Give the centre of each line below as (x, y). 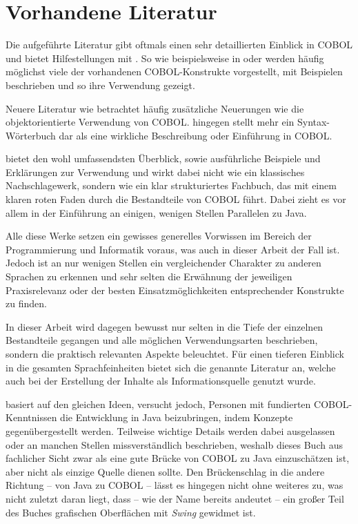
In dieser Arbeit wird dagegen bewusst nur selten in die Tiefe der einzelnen (165, 326)
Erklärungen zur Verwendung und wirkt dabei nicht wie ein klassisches (155, 172)
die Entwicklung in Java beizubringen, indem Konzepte (177, 417)
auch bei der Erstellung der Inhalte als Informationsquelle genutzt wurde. (161, 381)
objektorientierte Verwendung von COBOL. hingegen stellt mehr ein (150, 122)
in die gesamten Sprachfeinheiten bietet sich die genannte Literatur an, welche (171, 367)
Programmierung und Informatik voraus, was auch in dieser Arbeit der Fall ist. (173, 249)
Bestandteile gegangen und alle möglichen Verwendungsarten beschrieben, (162, 340)
